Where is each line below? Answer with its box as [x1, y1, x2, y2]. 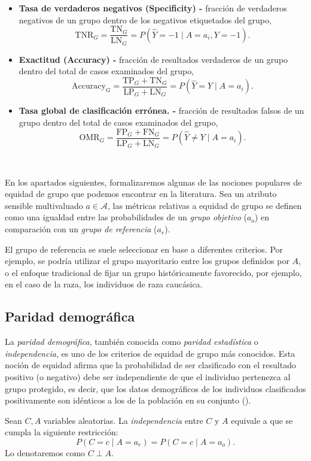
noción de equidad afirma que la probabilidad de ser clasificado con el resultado [5, 359, 296, 371]
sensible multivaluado [5, 199, 83, 211]
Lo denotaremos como [5, 447, 86, 459]
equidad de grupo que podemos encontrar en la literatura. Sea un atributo [5, 187, 277, 200]
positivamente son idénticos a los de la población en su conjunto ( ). [5, 394, 251, 407]
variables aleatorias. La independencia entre [43, 414, 203, 426]
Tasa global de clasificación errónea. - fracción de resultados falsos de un [19, 104, 304, 117]
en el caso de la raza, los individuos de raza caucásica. [5, 278, 203, 290]
